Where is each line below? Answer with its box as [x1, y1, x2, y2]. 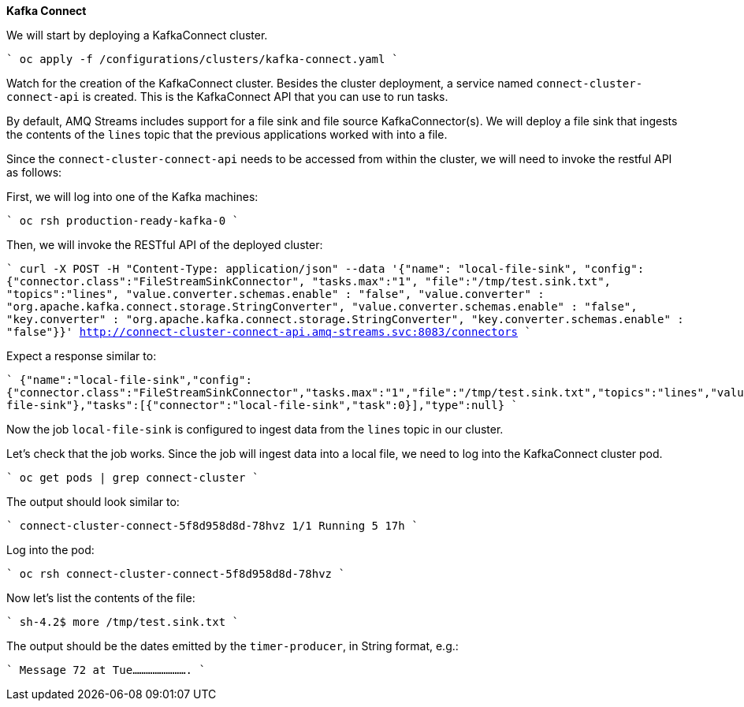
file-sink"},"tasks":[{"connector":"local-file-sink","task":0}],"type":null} [6, 399, 505, 411]
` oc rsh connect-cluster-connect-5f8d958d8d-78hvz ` [6, 567, 345, 580]
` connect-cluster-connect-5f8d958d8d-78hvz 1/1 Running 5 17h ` [6, 519, 418, 532]
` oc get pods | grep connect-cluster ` [6, 471, 259, 484]
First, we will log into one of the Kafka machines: [6, 190, 259, 203]
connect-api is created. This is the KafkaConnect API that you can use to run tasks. [6, 90, 448, 103]
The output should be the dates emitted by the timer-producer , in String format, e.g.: [6, 639, 459, 653]
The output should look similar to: [6, 495, 180, 508]
